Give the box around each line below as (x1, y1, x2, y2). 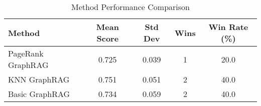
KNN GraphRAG (8, 73, 70, 85)
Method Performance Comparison (71, 1, 190, 12)
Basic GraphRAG (8, 88, 70, 99)
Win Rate (208, 21, 248, 32)
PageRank (8, 47, 44, 59)
